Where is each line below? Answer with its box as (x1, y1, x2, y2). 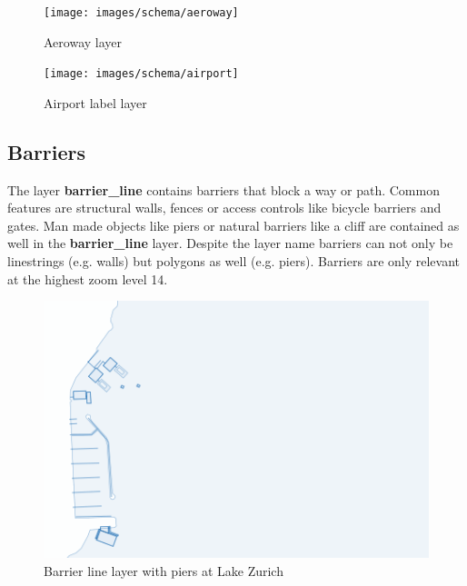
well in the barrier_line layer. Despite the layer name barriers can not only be (7, 233, 453, 253)
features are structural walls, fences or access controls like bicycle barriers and (7, 198, 442, 217)
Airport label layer (44, 93, 147, 112)
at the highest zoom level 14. (7, 269, 168, 288)
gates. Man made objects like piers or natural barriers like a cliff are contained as (7, 215, 460, 234)
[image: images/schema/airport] (44, 67, 239, 81)
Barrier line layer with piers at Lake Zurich (44, 561, 283, 580)
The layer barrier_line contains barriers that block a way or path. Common (7, 180, 440, 199)
